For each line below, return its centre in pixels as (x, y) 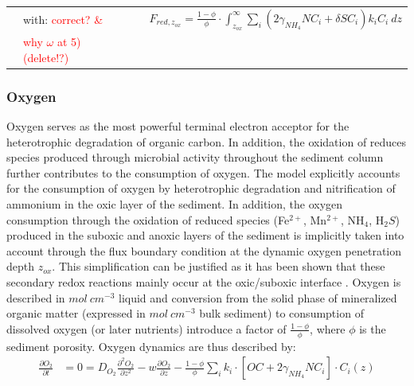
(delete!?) (46, 57)
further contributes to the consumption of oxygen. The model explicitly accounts (203, 172)
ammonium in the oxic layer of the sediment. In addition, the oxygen (175, 204)
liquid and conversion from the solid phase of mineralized (258, 297)
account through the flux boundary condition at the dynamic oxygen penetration (204, 250)
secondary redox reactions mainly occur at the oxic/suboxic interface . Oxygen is (204, 282)
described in (36, 297)
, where (328, 328)
